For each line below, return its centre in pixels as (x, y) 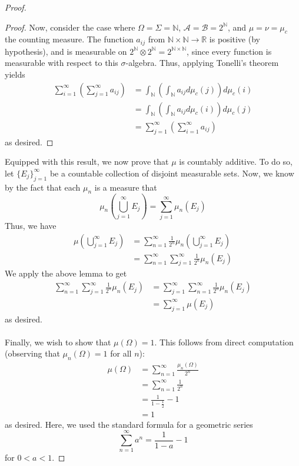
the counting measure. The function (69, 39)
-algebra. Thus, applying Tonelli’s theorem (202, 63)
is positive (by (235, 39)
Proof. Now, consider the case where (70, 27)
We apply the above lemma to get (66, 273)
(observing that (32, 353)
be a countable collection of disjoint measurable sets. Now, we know (172, 173)
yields (15, 74)
